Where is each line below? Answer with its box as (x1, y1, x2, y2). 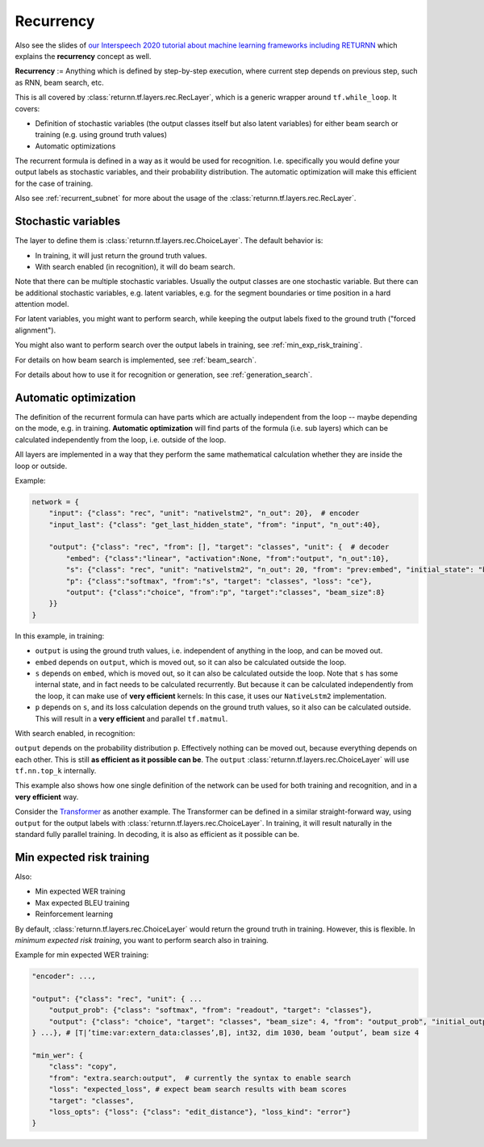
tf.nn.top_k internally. (15, 766, 97, 776)
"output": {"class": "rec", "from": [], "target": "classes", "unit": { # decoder (48, 542, 390, 552)
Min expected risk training (15, 850, 150, 864)
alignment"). (15, 325, 56, 335)
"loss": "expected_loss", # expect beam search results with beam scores (48, 1085, 347, 1094)
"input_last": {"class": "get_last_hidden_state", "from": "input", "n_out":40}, (48, 520, 381, 529)
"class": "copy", (48, 1062, 118, 1071)
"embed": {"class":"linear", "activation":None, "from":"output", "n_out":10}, (65, 554, 390, 563)
